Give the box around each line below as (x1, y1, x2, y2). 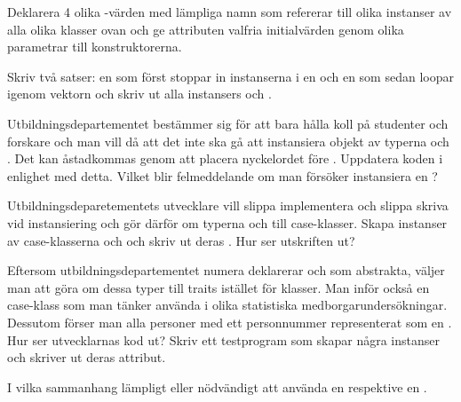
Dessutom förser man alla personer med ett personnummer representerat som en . (7, 312, 452, 331)
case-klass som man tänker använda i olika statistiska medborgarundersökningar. (7, 296, 448, 314)
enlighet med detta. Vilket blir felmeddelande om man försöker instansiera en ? (7, 166, 438, 185)
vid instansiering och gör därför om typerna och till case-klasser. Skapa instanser (7, 213, 448, 232)
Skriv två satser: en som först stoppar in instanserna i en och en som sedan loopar (7, 67, 454, 85)
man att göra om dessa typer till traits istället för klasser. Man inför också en (7, 278, 430, 296)
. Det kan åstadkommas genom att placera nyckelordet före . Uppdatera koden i (7, 149, 443, 168)
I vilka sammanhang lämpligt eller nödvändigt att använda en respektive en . (7, 377, 427, 396)
